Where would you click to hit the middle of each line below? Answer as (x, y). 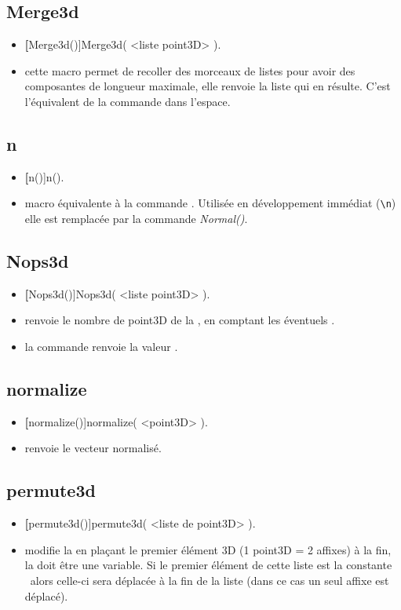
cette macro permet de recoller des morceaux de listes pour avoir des (190, 70)
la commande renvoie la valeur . (101, 347)
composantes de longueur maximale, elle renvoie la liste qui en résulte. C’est (208, 86)
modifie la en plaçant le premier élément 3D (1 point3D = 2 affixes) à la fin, (208, 549)
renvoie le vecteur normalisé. (93, 448)
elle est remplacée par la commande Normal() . (136, 219)
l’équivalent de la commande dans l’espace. (128, 101)
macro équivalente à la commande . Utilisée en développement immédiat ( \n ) (210, 203)
